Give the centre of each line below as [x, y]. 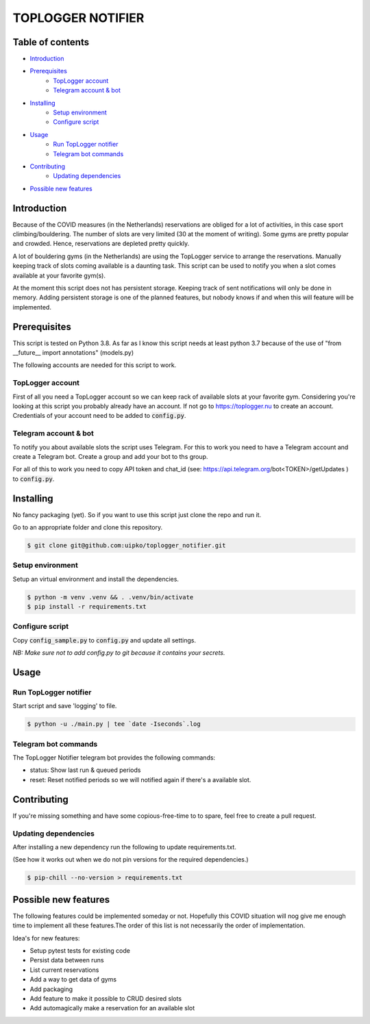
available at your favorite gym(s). [59, 275]
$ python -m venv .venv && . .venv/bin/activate [110, 597]
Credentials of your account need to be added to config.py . [99, 416]
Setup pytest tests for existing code [80, 950]
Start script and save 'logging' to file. [65, 706]
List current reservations [64, 970]
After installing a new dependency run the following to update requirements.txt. [124, 847]
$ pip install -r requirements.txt [87, 607]
